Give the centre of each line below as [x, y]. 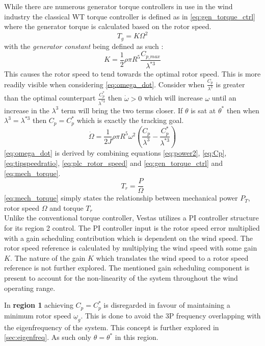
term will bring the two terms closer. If [122, 110]
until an [224, 98]
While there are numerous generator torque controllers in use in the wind [118, 6]
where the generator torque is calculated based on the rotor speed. [108, 26]
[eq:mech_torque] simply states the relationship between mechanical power [121, 198]
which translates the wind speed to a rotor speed [172, 257]
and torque [67, 207]
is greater [230, 84]
